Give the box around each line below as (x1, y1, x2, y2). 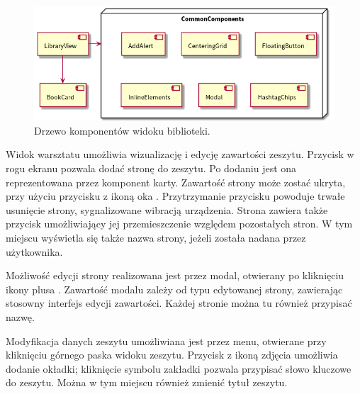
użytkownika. (6, 244, 63, 259)
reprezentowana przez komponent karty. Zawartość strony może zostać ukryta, (6, 174, 346, 189)
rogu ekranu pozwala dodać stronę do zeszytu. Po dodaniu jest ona (6, 160, 297, 175)
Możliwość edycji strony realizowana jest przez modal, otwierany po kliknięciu (6, 268, 344, 283)
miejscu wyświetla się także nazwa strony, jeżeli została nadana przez (6, 230, 306, 244)
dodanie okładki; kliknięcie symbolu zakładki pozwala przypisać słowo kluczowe (6, 361, 351, 376)
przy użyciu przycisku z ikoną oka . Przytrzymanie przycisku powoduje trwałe (6, 188, 345, 203)
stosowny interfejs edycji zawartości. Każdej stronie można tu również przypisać (6, 295, 352, 310)
